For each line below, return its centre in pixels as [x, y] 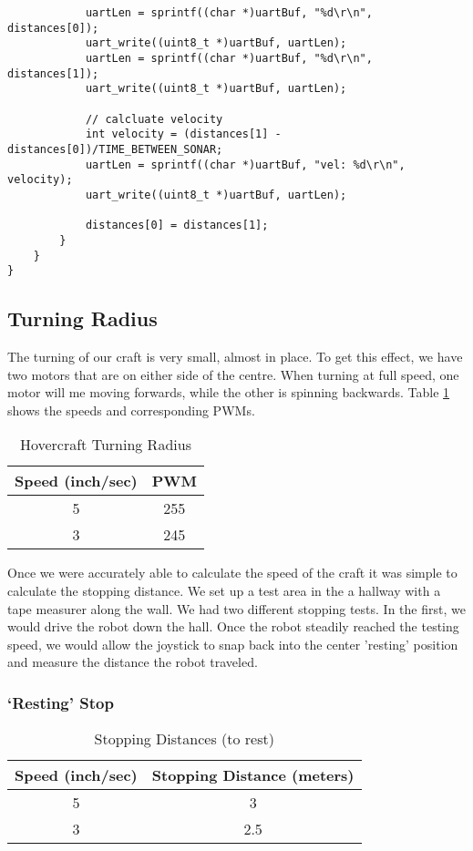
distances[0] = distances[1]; [177, 226]
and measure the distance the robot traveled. [133, 662]
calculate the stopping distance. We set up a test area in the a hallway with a [224, 590]
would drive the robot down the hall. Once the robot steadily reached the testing [233, 626]
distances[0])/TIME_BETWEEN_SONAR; [115, 149]
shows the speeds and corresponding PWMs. [131, 410]
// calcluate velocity [154, 119]
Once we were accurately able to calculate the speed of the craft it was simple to [232, 573]
